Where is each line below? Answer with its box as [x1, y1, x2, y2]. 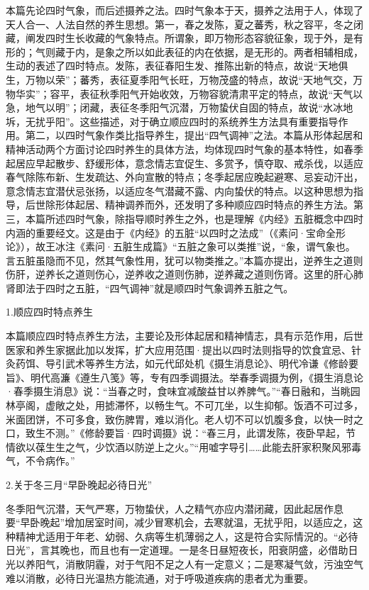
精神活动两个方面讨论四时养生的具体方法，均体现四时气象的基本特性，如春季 [6, 141, 363, 156]
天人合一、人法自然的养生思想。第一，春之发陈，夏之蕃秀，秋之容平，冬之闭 [6, 16, 363, 31]
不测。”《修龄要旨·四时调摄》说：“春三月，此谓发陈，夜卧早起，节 [45, 425, 356, 440]
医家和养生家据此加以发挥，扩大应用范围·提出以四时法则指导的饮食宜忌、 [6, 342, 351, 357]
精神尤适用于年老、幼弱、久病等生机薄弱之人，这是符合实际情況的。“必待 [15, 528, 358, 543]
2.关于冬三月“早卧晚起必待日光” [6, 477, 153, 491]
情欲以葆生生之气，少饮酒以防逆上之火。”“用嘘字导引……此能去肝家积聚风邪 [6, 439, 351, 454]
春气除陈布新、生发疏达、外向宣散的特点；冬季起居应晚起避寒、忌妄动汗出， [6, 169, 363, 184]
